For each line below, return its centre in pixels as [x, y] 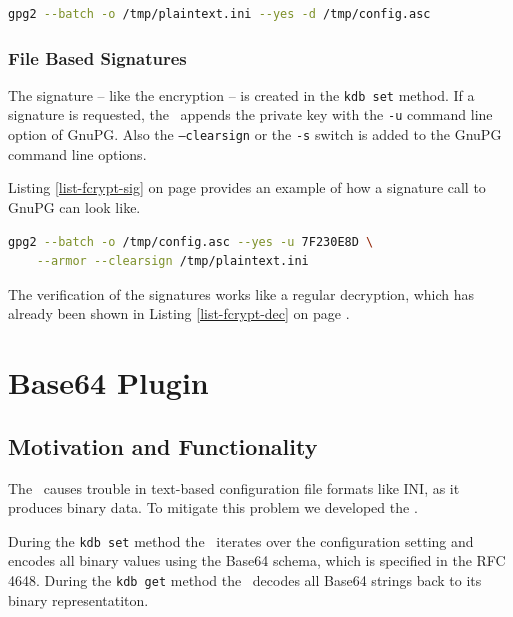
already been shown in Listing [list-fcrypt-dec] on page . [179, 313]
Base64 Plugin [108, 382]
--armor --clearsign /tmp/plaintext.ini [172, 261]
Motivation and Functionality [163, 445]
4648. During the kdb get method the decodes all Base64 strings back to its [245, 579]
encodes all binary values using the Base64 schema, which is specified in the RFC [257, 560]
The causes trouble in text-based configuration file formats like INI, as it [234, 487]
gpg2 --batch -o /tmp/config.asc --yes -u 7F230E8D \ [191, 241]
